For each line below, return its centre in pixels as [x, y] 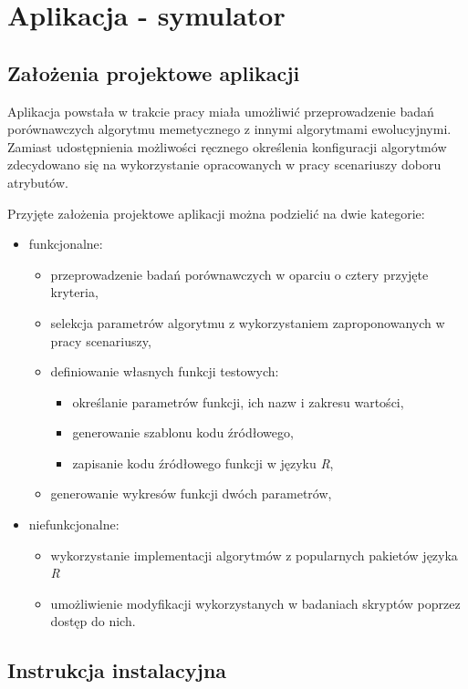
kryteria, [74, 292]
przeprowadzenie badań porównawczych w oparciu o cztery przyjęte [239, 274]
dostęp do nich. [93, 621]
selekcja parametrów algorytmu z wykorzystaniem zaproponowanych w [248, 322]
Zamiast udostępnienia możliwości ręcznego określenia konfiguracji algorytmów [227, 146]
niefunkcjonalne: [74, 524]
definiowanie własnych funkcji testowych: [165, 371]
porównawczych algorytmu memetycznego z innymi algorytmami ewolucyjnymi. [229, 129]
